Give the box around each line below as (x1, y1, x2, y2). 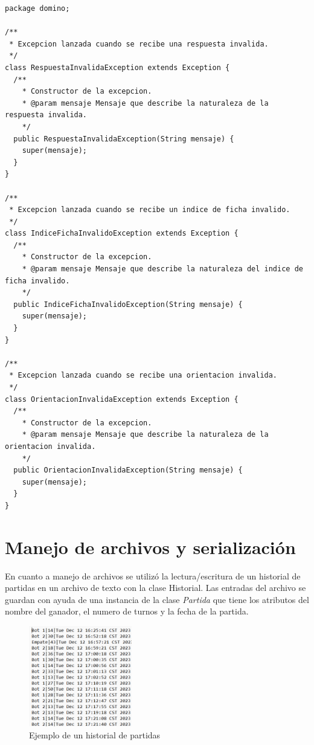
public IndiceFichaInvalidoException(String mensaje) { (13, 300, 243, 309)
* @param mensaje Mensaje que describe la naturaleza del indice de (22, 265, 303, 274)
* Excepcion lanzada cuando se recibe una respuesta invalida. (9, 39, 269, 48)
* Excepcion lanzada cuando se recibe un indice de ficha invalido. (9, 205, 290, 214)
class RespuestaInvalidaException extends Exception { (5, 63, 230, 72)
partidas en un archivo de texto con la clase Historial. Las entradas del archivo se (5, 581, 306, 594)
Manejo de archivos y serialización (5, 534, 296, 559)
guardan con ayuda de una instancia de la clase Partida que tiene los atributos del (5, 593, 309, 605)
